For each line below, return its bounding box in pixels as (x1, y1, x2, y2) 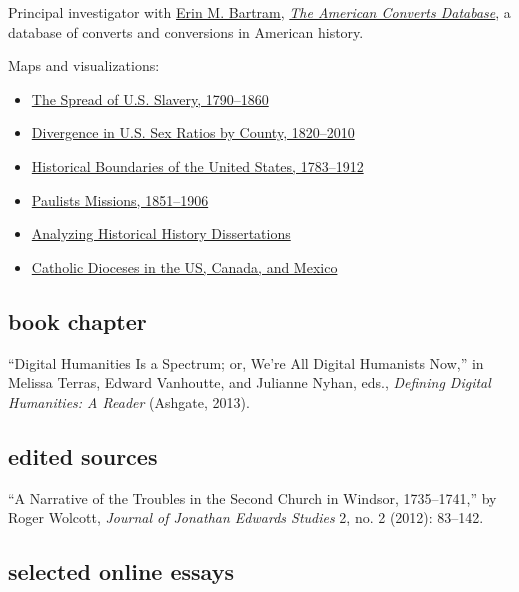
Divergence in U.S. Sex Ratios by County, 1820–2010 (31, 122, 355, 143)
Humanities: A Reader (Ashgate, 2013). (8, 391, 250, 412)
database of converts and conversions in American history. (8, 21, 364, 42)
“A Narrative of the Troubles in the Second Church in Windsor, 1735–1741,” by (8, 487, 497, 508)
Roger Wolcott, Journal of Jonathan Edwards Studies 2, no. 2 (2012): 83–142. (8, 507, 484, 528)
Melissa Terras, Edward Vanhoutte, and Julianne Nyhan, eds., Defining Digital (8, 372, 491, 393)
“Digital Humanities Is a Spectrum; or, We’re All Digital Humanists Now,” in (8, 352, 484, 373)
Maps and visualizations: (8, 55, 160, 76)
